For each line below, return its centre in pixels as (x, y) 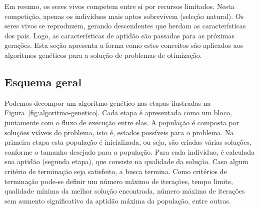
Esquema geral (43, 82)
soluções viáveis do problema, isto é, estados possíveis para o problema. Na (119, 132)
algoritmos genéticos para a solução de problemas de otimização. (103, 55)
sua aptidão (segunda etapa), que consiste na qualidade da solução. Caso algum (126, 161)
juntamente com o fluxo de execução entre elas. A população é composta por (122, 122)
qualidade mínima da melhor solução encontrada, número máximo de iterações (125, 191)
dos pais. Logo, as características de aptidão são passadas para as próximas (120, 35)
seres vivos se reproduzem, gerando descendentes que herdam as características (125, 26)
